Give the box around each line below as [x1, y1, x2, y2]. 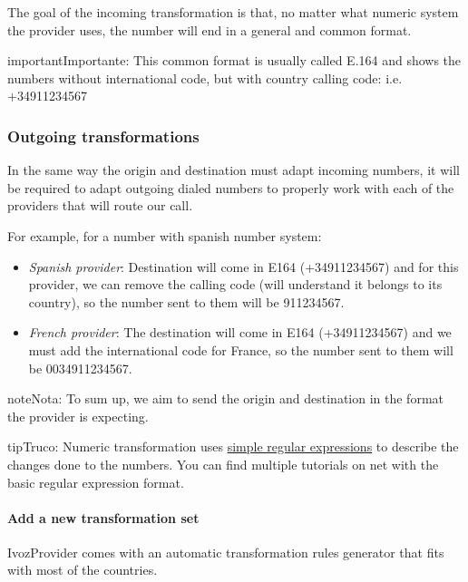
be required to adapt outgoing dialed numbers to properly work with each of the [7, 178, 454, 197]
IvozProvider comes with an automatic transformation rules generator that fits [7, 542, 444, 561]
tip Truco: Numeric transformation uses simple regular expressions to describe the [7, 437, 459, 456]
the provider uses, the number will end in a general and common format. [7, 20, 412, 39]
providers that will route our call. [7, 196, 193, 215]
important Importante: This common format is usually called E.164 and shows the [7, 51, 462, 70]
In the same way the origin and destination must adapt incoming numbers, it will [7, 160, 460, 179]
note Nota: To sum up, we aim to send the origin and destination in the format [7, 389, 444, 408]
